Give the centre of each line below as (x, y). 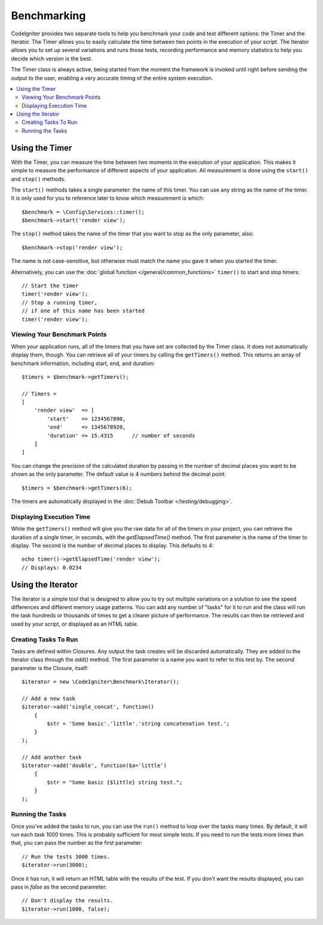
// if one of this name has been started (83, 311)
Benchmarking (48, 16)
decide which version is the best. (52, 58)
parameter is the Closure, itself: (50, 668)
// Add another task (52, 757)
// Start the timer (50, 286)
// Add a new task (49, 698)
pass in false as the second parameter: (59, 887)
